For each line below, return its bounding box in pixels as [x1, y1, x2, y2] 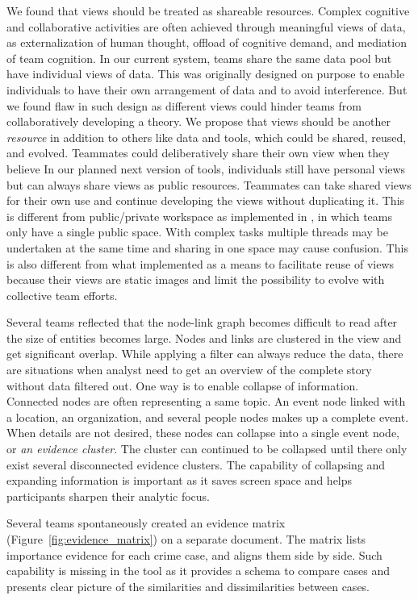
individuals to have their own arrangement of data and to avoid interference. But [6, 81, 408, 98]
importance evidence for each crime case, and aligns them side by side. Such [6, 546, 382, 563]
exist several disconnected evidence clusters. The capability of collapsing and [6, 456, 386, 473]
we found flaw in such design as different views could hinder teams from [6, 97, 362, 114]
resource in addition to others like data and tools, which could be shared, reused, [6, 128, 407, 145]
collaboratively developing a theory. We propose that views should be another [6, 113, 391, 130]
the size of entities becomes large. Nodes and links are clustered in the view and [6, 329, 402, 346]
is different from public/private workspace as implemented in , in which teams [6, 207, 392, 224]
